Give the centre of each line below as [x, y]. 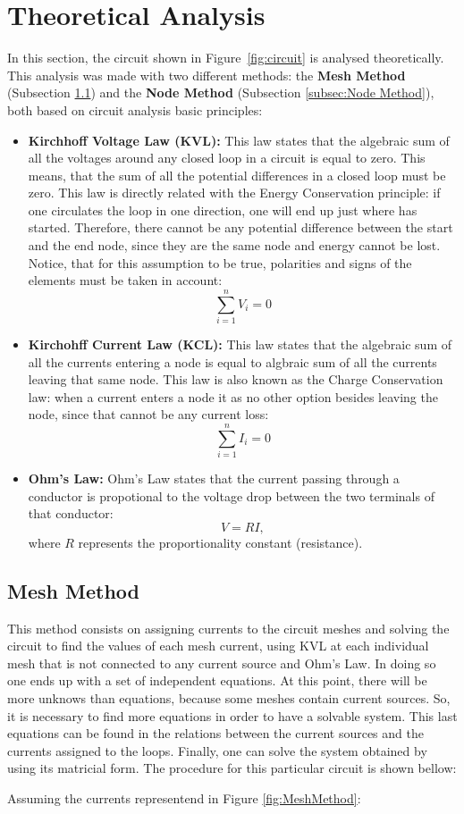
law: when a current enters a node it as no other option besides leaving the [233, 396]
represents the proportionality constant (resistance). [220, 542]
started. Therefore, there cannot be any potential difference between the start [240, 227]
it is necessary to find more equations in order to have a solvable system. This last [232, 715]
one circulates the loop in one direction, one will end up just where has [223, 210]
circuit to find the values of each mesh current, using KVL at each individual [218, 646]
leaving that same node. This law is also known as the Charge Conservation [236, 379]
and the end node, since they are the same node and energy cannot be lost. [234, 245]
